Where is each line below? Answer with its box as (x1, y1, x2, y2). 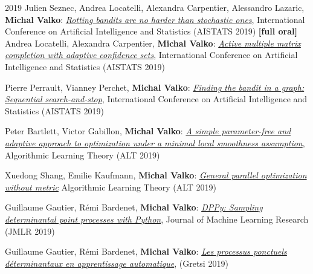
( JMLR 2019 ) (5, 224, 55, 237)
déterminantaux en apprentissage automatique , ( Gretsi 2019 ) (5, 256, 228, 269)
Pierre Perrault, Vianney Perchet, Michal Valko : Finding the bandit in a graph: (5, 80, 305, 93)
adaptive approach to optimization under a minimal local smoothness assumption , (5, 136, 305, 149)
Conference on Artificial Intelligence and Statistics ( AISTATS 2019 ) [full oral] (5, 25, 297, 38)
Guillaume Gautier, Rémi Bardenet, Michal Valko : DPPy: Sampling (5, 201, 263, 214)
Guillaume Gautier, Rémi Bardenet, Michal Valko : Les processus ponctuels (5, 245, 287, 258)
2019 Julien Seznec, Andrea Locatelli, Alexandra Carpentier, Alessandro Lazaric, (5, 1, 305, 13)
